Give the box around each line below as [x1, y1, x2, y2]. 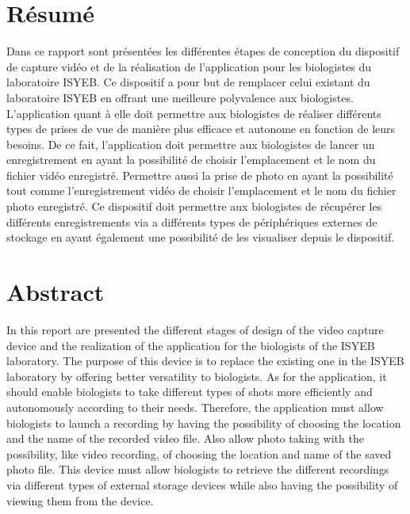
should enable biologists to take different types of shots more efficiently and [6, 383, 373, 400]
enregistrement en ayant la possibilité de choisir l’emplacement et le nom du [6, 151, 376, 168]
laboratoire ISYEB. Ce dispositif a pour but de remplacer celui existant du [6, 74, 370, 90]
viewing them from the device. [6, 492, 154, 508]
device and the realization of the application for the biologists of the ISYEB [6, 337, 375, 353]
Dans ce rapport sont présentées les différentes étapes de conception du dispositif [6, 43, 400, 59]
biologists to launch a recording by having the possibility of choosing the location [6, 414, 401, 431]
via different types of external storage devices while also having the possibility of [6, 476, 398, 493]
